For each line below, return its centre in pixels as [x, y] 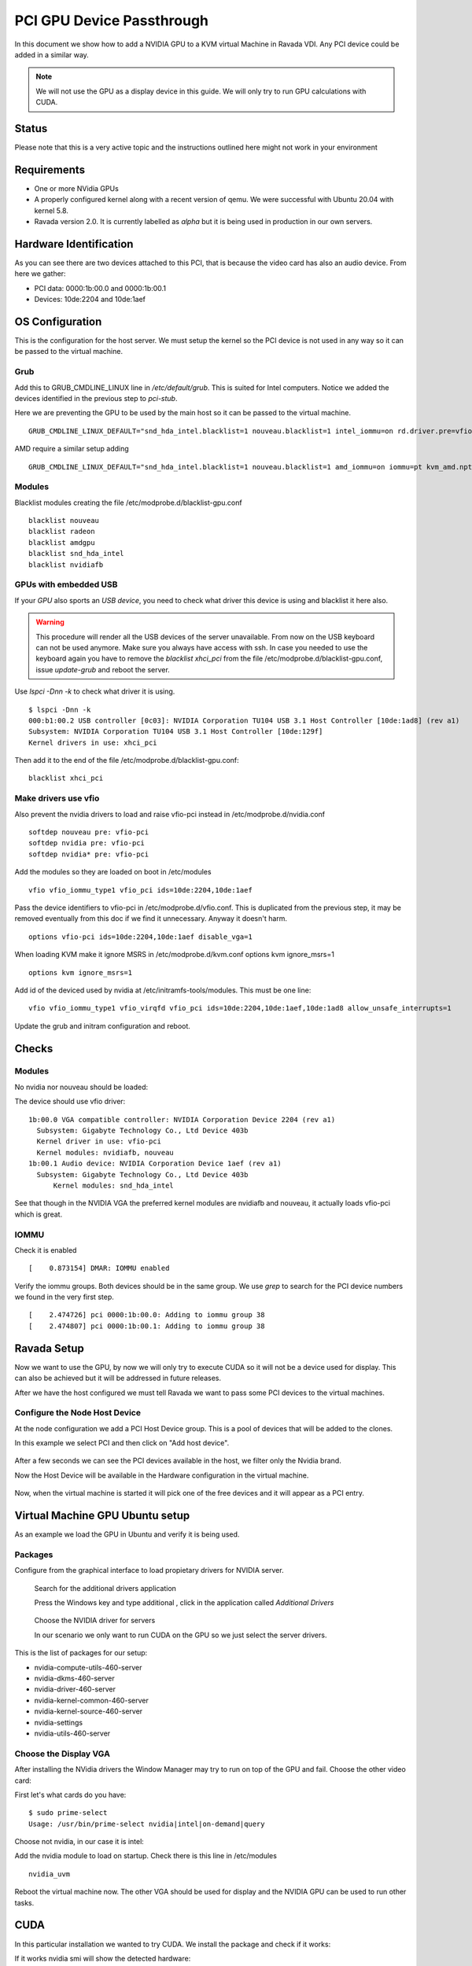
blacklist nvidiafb [66, 565]
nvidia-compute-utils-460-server [88, 1667]
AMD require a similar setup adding [72, 449]
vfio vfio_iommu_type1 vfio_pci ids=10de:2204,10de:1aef [141, 890]
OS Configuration [58, 321]
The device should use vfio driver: [70, 1102]
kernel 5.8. [51, 210]
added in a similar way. [52, 54]
